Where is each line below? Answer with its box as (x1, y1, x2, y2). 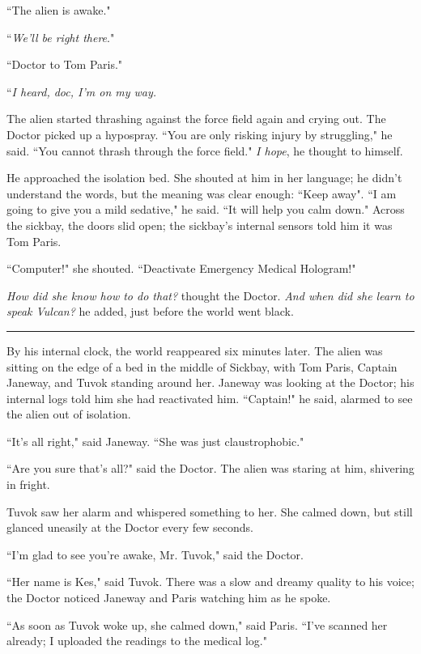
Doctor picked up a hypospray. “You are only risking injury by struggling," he (6, 125, 393, 142)
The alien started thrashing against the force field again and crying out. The (6, 110, 386, 127)
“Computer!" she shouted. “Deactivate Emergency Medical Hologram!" (6, 260, 356, 277)
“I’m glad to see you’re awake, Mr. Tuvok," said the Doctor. (6, 546, 304, 563)
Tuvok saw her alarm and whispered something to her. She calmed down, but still (6, 503, 413, 520)
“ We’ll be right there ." (6, 28, 115, 45)
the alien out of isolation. (6, 406, 131, 423)
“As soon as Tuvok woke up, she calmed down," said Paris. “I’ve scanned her (6, 616, 388, 633)
